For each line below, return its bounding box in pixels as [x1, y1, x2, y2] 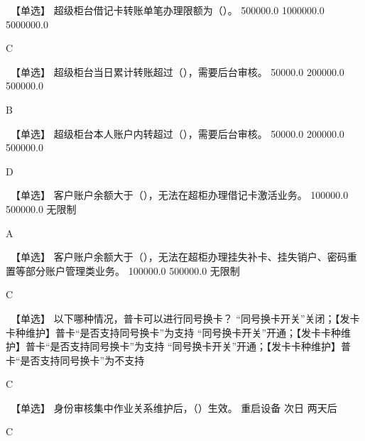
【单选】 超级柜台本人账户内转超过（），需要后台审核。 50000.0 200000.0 [15, 126, 344, 141]
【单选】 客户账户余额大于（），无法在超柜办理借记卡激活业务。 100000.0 [15, 187, 349, 202]
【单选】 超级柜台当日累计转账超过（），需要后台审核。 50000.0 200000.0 [15, 64, 344, 79]
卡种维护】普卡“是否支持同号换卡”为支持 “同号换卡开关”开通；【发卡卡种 [6, 325, 342, 339]
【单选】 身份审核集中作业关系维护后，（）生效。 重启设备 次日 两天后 [15, 400, 337, 415]
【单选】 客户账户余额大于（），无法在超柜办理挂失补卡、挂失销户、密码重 [15, 249, 357, 264]
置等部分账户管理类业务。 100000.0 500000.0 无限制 [6, 263, 240, 278]
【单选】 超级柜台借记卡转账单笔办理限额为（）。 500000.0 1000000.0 [15, 3, 325, 17]
